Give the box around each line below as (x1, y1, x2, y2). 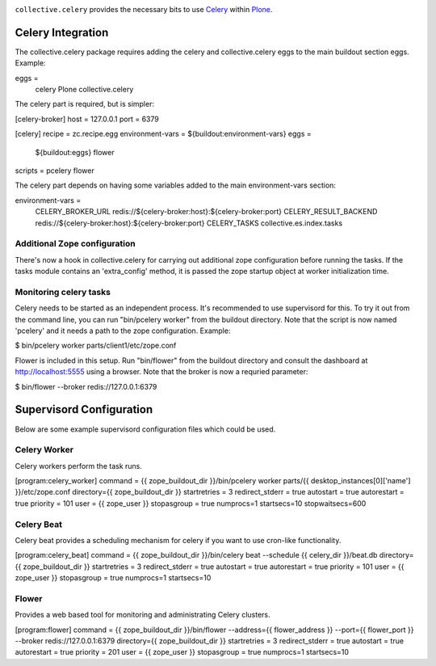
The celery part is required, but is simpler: (15, 99, 155, 109)
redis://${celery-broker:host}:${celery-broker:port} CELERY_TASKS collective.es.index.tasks (35, 218, 343, 228)
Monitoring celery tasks (15, 286, 111, 297)
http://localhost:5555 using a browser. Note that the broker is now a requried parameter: (15, 367, 308, 377)
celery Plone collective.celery (35, 85, 134, 95)
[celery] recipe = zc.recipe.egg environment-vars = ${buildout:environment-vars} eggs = (15, 129, 312, 139)
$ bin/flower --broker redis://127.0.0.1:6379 (15, 381, 157, 391)
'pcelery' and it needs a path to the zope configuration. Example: (15, 326, 231, 335)
